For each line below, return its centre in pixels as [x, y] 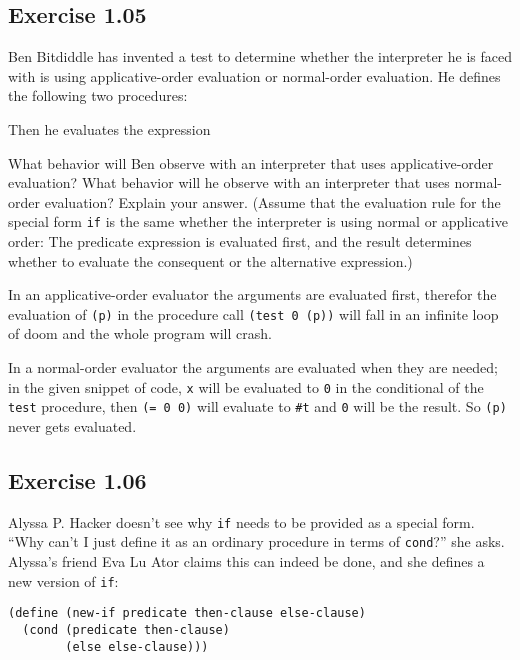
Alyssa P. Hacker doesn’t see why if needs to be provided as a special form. [241, 521]
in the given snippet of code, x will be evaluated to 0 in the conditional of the [246, 386]
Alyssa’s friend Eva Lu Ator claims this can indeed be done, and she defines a [246, 561]
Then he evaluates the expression [109, 128]
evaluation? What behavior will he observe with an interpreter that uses [229, 182]
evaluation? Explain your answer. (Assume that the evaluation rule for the [272, 201]
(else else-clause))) [137, 646]
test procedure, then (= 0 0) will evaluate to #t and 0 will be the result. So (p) [257, 406]
